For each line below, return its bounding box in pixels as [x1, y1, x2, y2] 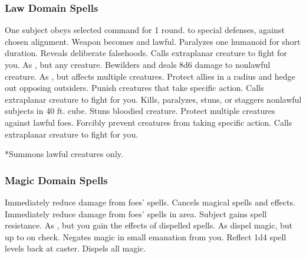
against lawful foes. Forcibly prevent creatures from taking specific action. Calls [5, 116, 292, 128]
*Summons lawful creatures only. [5, 148, 123, 160]
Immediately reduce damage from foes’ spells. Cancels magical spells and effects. [5, 195, 295, 208]
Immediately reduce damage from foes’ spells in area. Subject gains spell [5, 207, 267, 220]
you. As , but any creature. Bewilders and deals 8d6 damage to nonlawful [5, 58, 271, 70]
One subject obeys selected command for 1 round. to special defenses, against [5, 24, 285, 36]
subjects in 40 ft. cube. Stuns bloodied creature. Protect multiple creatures [5, 104, 275, 117]
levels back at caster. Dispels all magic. [5, 242, 146, 254]
